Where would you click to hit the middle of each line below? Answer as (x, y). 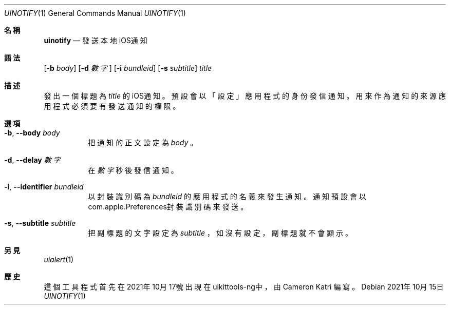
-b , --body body (32, 133)
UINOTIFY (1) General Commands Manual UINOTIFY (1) (95, 13)
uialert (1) (59, 259)
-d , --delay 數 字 (32, 160)
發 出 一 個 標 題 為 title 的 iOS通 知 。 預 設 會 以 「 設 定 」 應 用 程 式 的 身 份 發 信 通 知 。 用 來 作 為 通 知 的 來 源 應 (245, 96)
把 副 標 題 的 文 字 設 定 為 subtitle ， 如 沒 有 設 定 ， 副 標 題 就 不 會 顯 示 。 (220, 233)
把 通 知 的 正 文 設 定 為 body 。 (143, 142)
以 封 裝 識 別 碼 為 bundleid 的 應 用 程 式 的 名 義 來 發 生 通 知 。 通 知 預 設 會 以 (227, 196)
